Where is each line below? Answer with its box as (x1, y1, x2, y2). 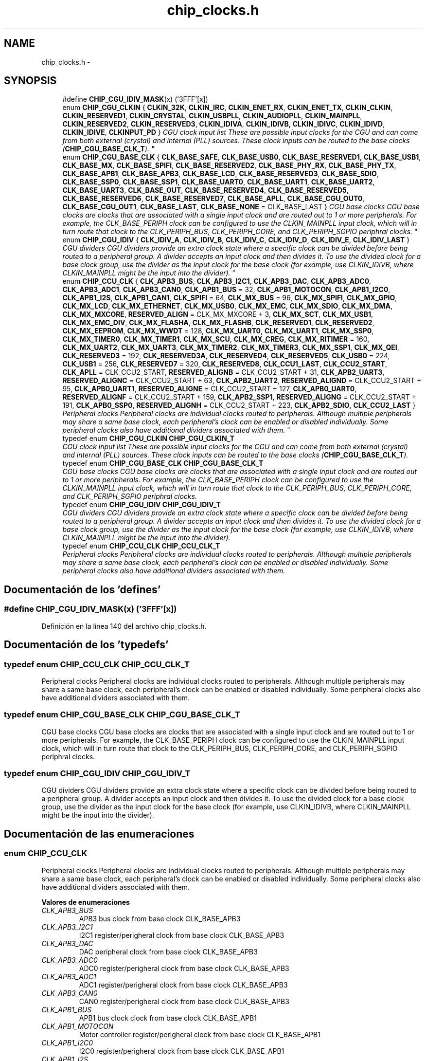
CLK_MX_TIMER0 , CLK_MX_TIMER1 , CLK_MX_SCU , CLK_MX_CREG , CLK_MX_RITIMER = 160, (62, 335, 370, 344)
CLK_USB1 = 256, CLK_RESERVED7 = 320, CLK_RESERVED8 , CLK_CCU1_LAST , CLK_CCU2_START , (62, 360, 387, 368)
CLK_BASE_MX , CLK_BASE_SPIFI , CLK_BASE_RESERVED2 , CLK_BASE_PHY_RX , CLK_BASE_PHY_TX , (62, 161, 396, 170)
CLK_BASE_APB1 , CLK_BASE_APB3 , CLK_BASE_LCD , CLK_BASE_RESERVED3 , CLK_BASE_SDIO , (62, 169, 379, 178)
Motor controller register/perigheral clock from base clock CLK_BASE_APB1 (79, 1030, 320, 1039)
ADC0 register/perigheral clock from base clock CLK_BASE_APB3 (79, 964, 289, 972)
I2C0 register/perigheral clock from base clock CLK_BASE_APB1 (79, 1046, 284, 1055)
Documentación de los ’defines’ (4, 583, 161, 596)
